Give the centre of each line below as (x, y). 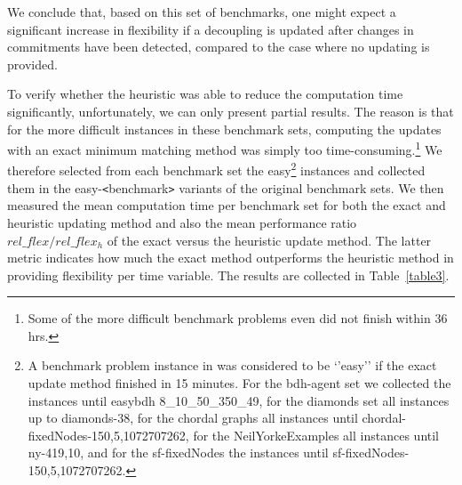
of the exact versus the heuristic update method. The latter (269, 240)
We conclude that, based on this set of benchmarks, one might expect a (202, 12)
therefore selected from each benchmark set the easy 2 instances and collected (216, 169)
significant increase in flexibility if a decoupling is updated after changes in (211, 29)
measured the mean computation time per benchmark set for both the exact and (227, 205)
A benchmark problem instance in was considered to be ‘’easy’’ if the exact (232, 365)
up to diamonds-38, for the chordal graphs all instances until (193, 418)
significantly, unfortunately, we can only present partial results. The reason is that (231, 111)
